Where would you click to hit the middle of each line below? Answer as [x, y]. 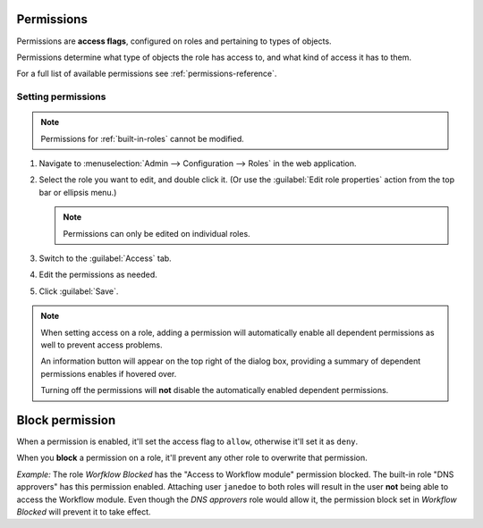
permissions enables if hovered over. [109, 373]
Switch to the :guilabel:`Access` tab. [105, 258]
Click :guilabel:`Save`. [79, 291]
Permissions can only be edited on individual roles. [157, 233]
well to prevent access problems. [102, 345]
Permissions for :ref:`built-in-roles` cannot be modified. [143, 138]
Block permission [66, 420]
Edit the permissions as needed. [98, 275]
